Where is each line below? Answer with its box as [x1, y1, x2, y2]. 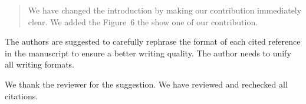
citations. [5, 89, 38, 102]
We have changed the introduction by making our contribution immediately [28, 4, 302, 16]
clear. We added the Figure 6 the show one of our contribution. [28, 15, 258, 28]
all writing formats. [5, 58, 75, 71]
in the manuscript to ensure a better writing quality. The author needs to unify [5, 46, 291, 59]
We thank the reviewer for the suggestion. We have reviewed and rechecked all [5, 78, 288, 90]
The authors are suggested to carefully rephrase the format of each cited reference [5, 35, 301, 48]
